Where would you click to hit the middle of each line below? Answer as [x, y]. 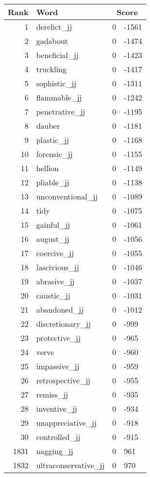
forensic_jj [54, 154]
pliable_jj [53, 182]
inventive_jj [57, 408]
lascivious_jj [58, 267]
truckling [51, 69]
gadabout [52, 41]
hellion [47, 168]
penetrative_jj [61, 111]
